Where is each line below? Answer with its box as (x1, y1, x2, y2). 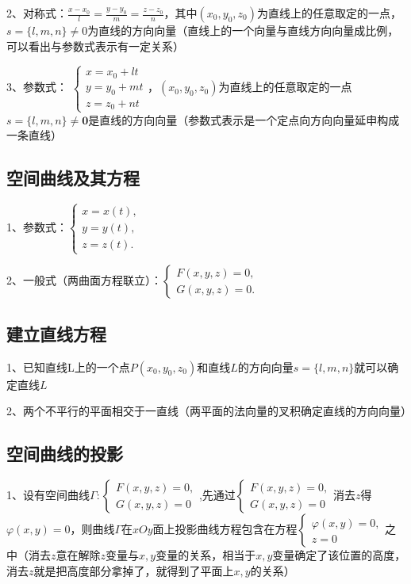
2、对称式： (6, 5, 67, 21)
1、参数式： (6, 219, 67, 235)
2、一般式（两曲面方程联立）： (6, 272, 162, 288)
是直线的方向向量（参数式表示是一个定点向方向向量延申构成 (88, 111, 400, 128)
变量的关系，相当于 (156, 547, 256, 563)
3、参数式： (6, 78, 67, 95)
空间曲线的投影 (6, 441, 123, 466)
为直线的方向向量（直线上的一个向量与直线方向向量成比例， (87, 22, 399, 38)
